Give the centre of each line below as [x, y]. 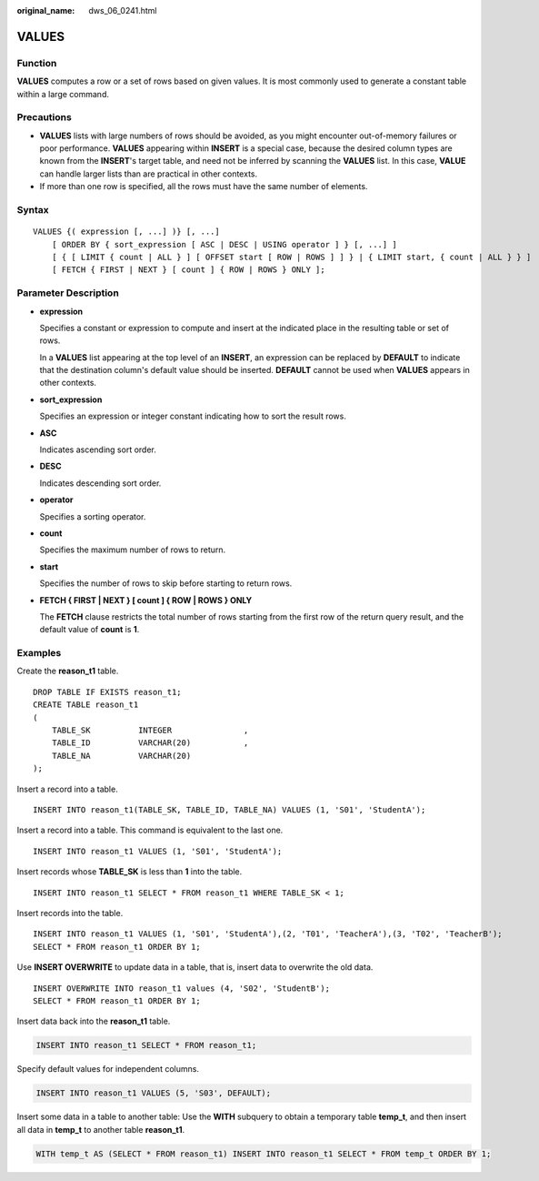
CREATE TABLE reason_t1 [86, 705]
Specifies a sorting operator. [93, 516]
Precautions [44, 117]
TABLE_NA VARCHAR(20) [121, 756]
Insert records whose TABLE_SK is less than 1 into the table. [130, 872]
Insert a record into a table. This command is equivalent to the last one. [150, 830]
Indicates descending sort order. [100, 483]
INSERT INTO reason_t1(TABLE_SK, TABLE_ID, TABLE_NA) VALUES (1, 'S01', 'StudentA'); [230, 809]
